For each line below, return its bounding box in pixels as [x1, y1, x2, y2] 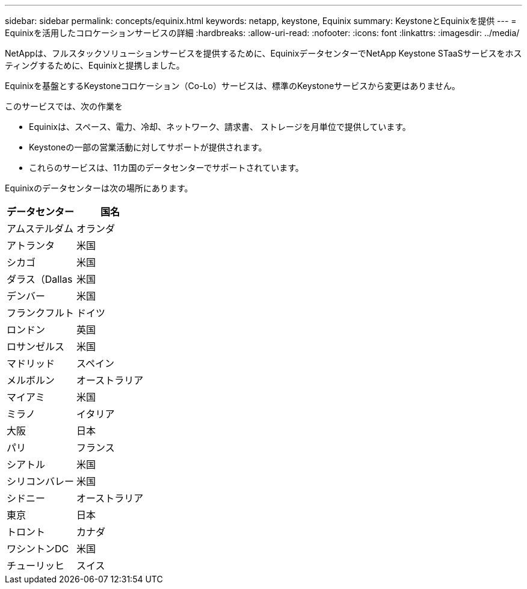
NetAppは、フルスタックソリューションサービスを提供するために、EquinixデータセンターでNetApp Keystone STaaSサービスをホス [5, 48, 522, 58]
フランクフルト [7, 307, 75, 319]
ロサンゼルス [7, 341, 65, 353]
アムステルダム [7, 223, 73, 235]
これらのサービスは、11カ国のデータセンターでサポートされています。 [29, 162, 304, 173]
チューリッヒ [7, 560, 65, 572]
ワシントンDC [7, 543, 69, 555]
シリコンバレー [7, 475, 75, 487]
